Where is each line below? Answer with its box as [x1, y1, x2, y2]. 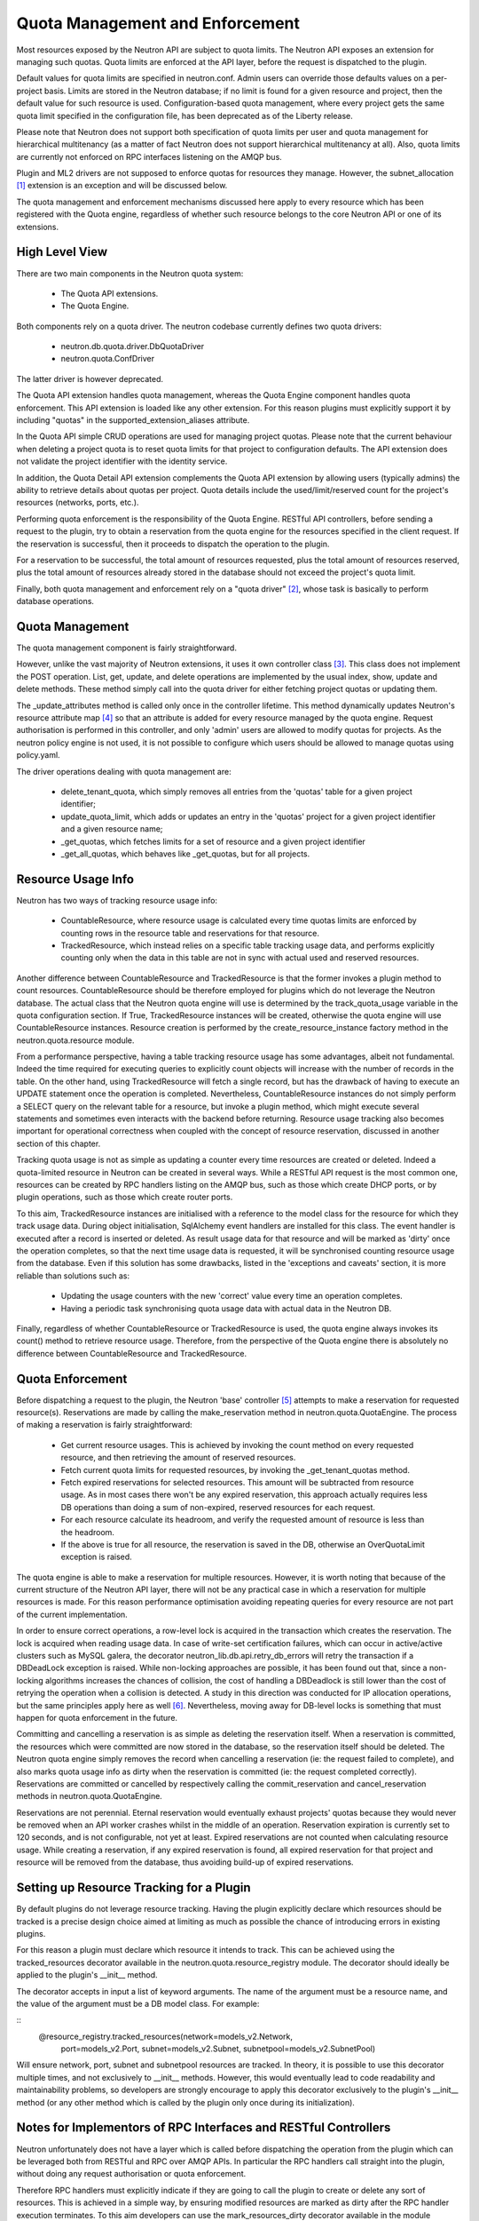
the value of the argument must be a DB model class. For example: [16, 1998, 260, 2009]
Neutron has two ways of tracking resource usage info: [16, 895, 217, 905]
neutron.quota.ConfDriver [60, 354, 155, 364]
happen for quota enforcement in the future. [16, 1712, 177, 1723]
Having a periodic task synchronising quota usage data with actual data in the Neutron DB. [60, 1302, 392, 1314]
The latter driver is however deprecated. [16, 373, 164, 384]
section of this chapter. [16, 1138, 101, 1149]
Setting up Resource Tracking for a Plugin [16, 1880, 252, 1896]
